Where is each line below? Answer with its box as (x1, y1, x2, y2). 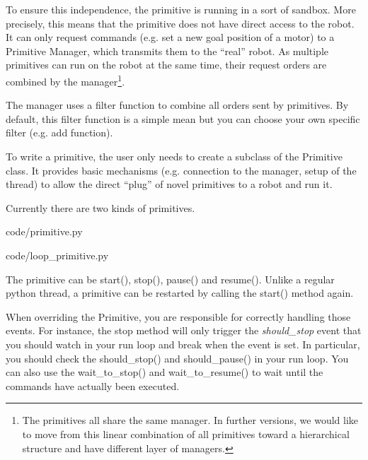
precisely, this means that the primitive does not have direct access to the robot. (6, 16, 355, 30)
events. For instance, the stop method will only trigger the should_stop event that (6, 323, 362, 338)
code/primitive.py (6, 224, 83, 239)
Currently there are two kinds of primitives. (6, 200, 195, 215)
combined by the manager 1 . (6, 71, 125, 88)
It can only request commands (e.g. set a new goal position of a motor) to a (6, 30, 335, 45)
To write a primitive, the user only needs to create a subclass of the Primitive (6, 149, 343, 163)
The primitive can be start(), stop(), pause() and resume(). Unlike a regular (6, 271, 335, 286)
